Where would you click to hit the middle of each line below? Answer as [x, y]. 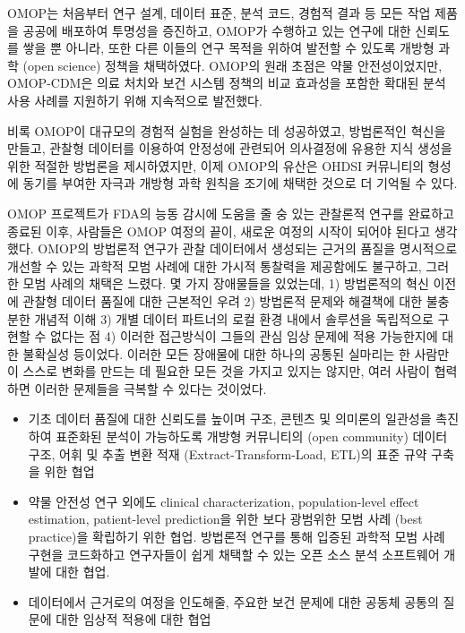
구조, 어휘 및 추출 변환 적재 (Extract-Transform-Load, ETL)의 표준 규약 [228, 453]
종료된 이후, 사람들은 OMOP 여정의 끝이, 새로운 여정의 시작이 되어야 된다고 [219, 231]
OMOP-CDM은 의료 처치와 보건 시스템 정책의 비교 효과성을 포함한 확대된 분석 [227, 83]
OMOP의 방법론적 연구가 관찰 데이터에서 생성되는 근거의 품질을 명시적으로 [248, 248]
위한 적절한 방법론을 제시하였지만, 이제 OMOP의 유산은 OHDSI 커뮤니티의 [216, 165]
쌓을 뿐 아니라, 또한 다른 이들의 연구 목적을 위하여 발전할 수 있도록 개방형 [228, 48]
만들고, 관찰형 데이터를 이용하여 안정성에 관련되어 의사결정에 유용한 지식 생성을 [230, 148]
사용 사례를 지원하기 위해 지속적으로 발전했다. [135, 100]
